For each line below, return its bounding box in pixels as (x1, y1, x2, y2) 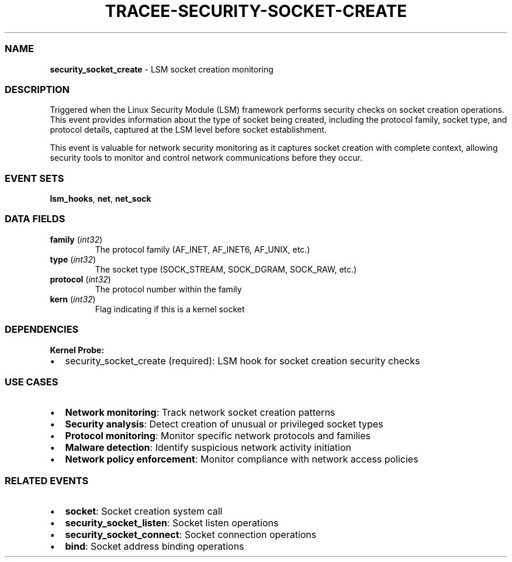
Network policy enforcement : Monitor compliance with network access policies (65, 453, 418, 466)
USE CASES (5, 375, 58, 388)
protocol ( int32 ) (50, 274, 111, 284)
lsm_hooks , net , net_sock (50, 194, 151, 204)
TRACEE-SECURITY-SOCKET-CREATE (105, 1, 407, 21)
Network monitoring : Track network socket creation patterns (65, 406, 335, 419)
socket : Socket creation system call (65, 505, 223, 517)
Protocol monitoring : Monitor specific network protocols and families (65, 430, 371, 442)
